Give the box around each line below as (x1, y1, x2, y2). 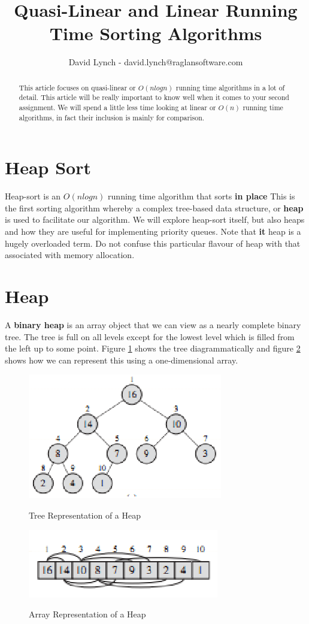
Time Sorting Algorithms (49, 21, 262, 46)
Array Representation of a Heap (29, 608, 146, 620)
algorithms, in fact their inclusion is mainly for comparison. (19, 112, 205, 122)
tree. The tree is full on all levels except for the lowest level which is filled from (5, 330, 295, 343)
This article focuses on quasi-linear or (19, 82, 136, 92)
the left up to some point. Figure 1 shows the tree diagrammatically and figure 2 (5, 342, 301, 355)
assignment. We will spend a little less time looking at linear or (19, 102, 216, 113)
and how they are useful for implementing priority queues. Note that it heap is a (5, 225, 301, 238)
